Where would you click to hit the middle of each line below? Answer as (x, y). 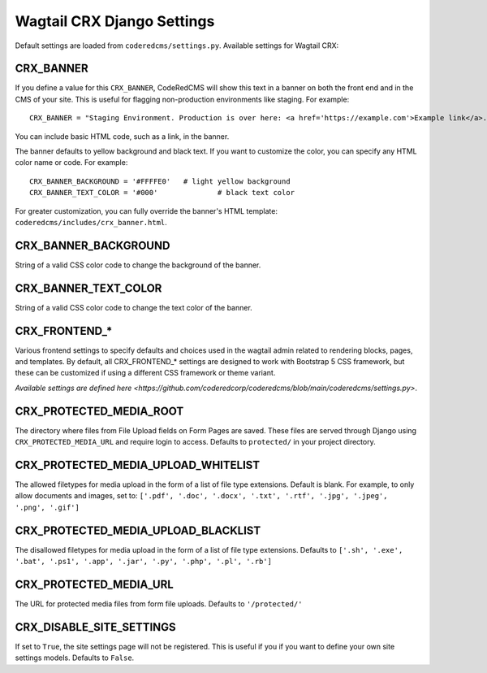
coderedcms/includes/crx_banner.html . (91, 222)
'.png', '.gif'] (47, 507)
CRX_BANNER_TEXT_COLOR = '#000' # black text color (162, 193)
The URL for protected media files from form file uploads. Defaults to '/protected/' (159, 604)
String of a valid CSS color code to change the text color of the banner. (134, 307)
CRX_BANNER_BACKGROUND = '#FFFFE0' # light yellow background (160, 181)
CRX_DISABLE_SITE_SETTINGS (95, 627)
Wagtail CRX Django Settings (115, 21)
